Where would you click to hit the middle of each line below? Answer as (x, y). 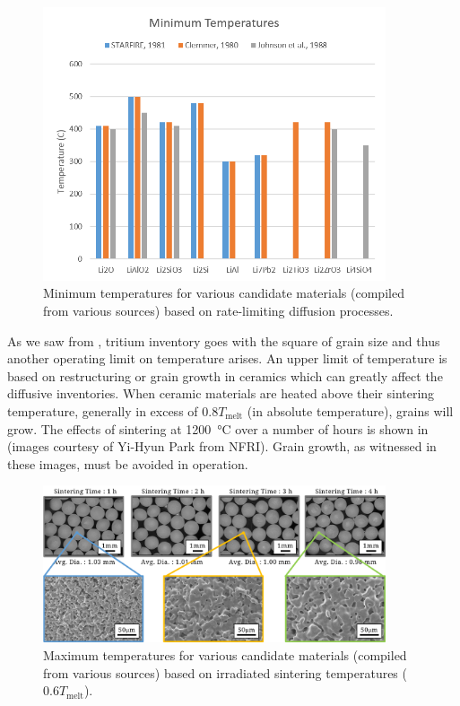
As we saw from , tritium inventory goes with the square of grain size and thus (224, 340)
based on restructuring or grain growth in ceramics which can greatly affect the (225, 375)
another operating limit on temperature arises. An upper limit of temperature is (227, 358)
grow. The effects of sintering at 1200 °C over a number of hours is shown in (218, 428)
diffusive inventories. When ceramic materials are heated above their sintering (221, 393)
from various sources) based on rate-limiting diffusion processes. (218, 310)
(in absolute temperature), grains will (350, 410)
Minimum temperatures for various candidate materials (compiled (224, 293)
